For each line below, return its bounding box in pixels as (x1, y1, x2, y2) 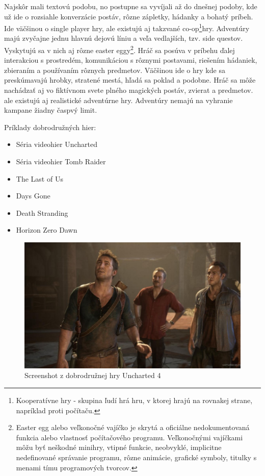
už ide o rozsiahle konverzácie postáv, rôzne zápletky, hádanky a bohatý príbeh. (4, 11, 253, 21)
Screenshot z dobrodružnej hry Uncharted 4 (24, 370, 161, 381)
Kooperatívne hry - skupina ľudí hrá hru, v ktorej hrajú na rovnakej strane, (16, 394, 253, 405)
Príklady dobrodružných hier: (4, 121, 96, 132)
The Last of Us (16, 173, 63, 184)
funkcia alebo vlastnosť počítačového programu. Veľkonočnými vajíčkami (16, 432, 243, 442)
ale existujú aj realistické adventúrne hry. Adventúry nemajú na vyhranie (4, 94, 233, 105)
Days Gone (16, 190, 50, 201)
